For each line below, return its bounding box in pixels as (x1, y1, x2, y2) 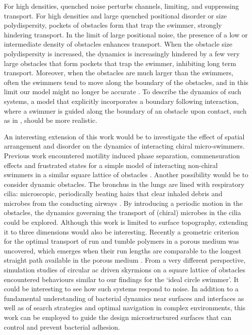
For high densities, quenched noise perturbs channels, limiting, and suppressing (4, 1, 239, 11)
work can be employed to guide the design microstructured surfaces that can (4, 312, 232, 322)
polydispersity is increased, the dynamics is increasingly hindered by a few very (4, 48, 240, 58)
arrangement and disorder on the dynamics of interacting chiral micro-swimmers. (4, 141, 245, 151)
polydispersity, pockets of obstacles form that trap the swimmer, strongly (4, 20, 222, 30)
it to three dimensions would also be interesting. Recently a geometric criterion (4, 226, 239, 236)
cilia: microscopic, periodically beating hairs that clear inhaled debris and (4, 188, 223, 199)
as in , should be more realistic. (4, 115, 98, 125)
